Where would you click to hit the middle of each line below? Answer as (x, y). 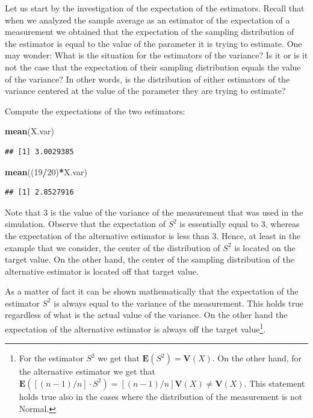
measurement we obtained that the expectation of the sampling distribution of (150, 32)
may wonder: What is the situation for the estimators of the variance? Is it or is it (156, 55)
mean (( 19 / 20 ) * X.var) (46, 171)
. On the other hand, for (257, 358)
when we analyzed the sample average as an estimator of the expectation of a (147, 20)
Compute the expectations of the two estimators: (95, 111)
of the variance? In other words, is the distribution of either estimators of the (147, 79)
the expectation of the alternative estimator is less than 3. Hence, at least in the (153, 235)
